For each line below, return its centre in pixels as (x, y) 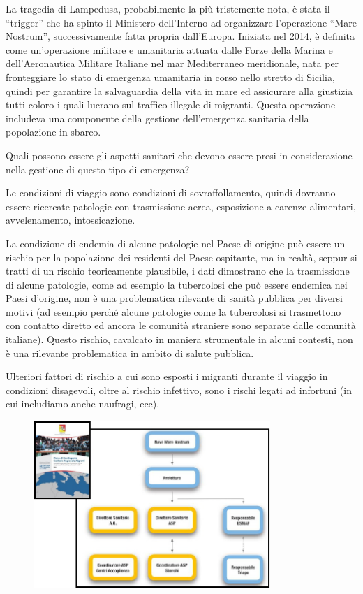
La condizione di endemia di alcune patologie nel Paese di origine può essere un (176, 243)
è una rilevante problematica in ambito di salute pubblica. (130, 353)
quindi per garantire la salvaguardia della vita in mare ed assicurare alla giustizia (179, 90)
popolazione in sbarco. (53, 132)
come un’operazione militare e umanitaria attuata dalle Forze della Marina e (169, 49)
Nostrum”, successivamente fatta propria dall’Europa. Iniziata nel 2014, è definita (180, 36)
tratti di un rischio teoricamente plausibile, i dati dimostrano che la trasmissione (178, 271)
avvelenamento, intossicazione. (71, 220)
